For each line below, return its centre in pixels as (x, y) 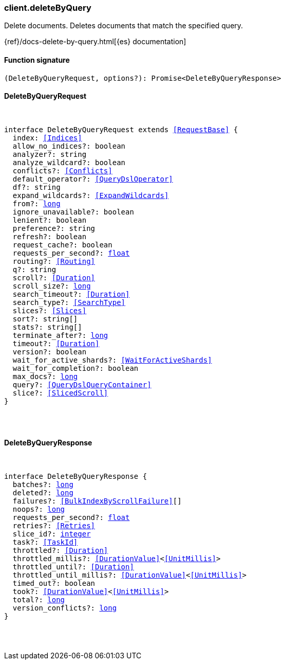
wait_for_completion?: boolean (75, 368)
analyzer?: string (50, 154)
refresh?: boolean (50, 236)
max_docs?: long (45, 376)
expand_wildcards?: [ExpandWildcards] (91, 195)
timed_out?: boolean (54, 584)
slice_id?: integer (52, 534)
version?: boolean (50, 352)
